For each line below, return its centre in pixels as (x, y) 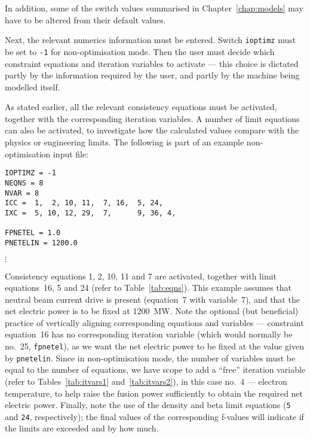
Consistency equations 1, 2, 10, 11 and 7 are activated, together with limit (141, 276)
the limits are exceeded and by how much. (82, 428)
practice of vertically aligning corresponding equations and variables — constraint (154, 322)
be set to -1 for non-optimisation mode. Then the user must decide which (140, 51)
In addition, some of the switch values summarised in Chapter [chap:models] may (154, 8)
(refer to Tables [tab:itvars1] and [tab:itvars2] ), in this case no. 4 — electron (146, 381)
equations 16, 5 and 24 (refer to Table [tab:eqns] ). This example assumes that (148, 288)
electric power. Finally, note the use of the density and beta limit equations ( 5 (148, 405)
